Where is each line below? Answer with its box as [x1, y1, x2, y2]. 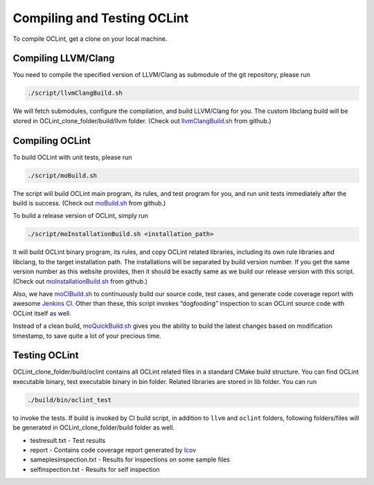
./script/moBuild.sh [27, 172, 97, 179]
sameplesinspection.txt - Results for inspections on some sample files [30, 455, 231, 464]
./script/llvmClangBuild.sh [27, 89, 123, 97]
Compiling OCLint [12, 135, 91, 147]
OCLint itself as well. [12, 309, 72, 318]
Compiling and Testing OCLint [12, 10, 189, 26]
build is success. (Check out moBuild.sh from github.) [12, 199, 166, 208]
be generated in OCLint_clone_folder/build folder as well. [12, 423, 175, 432]
